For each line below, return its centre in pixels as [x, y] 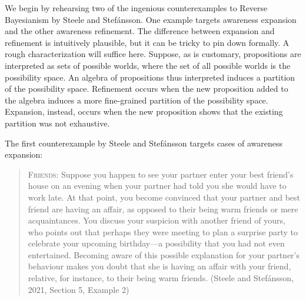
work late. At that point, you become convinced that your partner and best [164, 197]
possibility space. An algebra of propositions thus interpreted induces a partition [150, 77]
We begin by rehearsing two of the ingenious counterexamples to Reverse [136, 8]
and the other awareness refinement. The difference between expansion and [140, 31]
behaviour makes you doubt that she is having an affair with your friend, [159, 266]
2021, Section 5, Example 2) [79, 289]
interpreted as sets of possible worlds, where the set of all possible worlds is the [148, 65]
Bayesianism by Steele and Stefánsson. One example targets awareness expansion [151, 19]
